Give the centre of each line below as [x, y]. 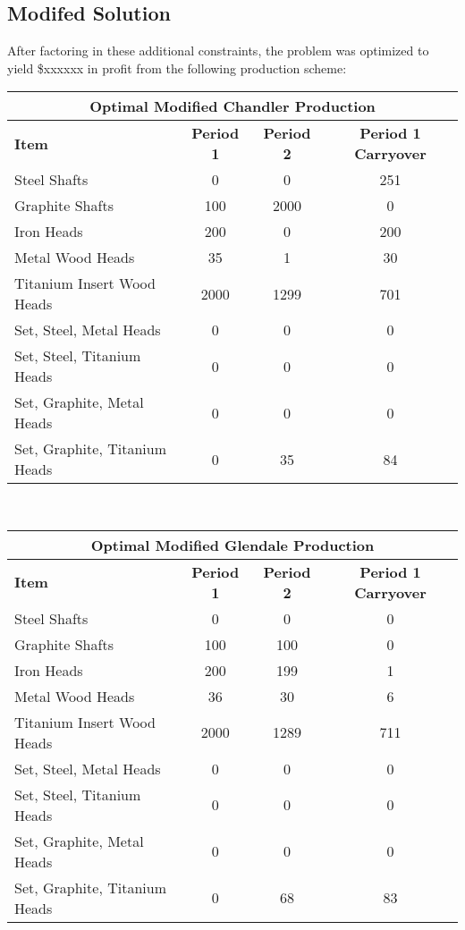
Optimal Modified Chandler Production [232, 106]
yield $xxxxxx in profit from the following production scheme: [177, 68]
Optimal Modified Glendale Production [232, 545]
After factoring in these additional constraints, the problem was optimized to [218, 51]
